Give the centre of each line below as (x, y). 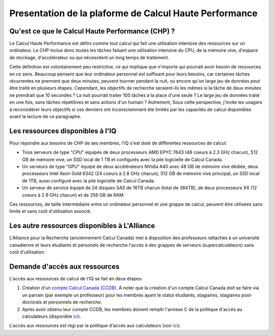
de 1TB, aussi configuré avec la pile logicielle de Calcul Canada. (89, 180)
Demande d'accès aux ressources (64, 266)
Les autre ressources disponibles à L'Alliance (82, 226)
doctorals (32, 302)
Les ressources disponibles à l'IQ (63, 131)
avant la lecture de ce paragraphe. (45, 116)
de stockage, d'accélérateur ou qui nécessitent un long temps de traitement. (89, 57)
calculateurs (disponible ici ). (52, 316)
